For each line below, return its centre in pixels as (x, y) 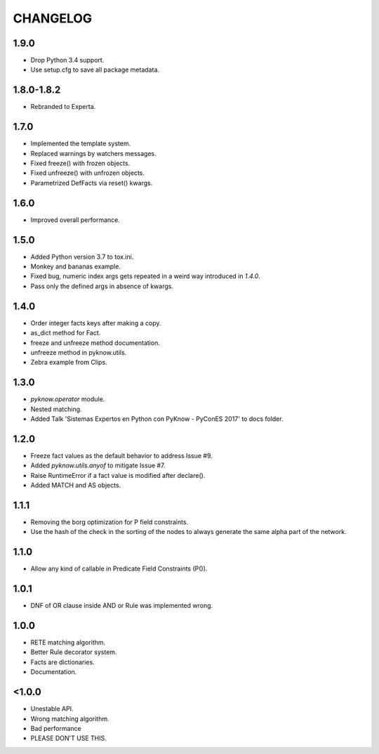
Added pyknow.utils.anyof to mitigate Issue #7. (98, 466)
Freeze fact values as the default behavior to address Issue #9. (122, 455)
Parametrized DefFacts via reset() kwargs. (92, 183)
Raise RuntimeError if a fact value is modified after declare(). (118, 475)
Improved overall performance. (75, 220)
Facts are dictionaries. (62, 662)
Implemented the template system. (81, 143)
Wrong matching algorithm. (70, 719)
